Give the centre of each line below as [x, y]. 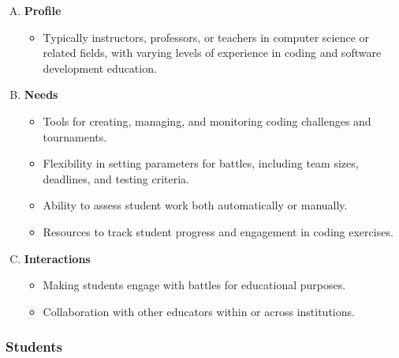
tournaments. [75, 136]
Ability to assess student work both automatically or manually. [195, 205]
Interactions [57, 258]
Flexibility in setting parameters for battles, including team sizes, [201, 163]
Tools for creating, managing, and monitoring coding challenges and [207, 121]
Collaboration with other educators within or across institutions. [199, 311]
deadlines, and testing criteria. [116, 178]
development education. [100, 68]
